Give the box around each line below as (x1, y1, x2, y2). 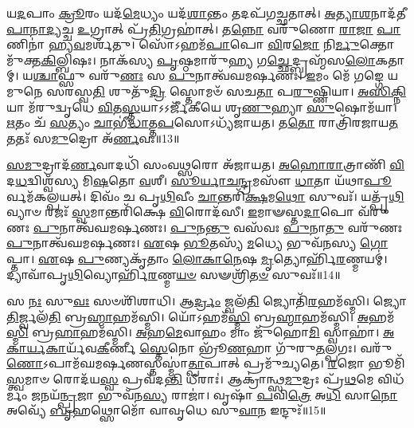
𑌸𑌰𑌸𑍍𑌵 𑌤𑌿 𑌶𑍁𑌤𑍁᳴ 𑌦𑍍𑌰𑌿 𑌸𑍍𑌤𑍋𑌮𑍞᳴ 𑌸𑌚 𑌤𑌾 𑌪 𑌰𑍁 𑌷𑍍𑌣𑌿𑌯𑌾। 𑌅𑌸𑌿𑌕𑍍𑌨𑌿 (46, 82, 406, 99)
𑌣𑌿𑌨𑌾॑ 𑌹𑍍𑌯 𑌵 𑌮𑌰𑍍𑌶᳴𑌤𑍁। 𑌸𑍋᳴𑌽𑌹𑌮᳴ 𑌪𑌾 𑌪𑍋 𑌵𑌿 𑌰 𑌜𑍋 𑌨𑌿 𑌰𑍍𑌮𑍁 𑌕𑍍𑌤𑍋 (6, 36, 395, 53)
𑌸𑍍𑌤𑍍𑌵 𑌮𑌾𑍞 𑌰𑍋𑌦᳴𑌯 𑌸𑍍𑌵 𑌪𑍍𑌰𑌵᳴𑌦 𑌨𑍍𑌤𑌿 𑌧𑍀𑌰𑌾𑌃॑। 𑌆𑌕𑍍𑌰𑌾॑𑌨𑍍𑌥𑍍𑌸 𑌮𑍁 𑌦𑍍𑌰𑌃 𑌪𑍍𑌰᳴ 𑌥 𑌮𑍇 (6, 371, 374, 387)
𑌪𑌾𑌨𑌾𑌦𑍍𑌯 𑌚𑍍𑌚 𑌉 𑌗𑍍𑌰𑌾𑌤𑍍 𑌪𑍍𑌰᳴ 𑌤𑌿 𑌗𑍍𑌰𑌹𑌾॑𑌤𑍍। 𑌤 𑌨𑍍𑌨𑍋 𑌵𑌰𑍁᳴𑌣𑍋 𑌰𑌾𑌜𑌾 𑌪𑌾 (6, 20, 401, 37)
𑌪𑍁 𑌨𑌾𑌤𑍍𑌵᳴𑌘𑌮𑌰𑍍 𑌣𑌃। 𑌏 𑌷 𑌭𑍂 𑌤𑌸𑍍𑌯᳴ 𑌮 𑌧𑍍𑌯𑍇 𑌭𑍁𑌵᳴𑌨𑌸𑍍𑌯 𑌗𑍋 (6, 234, 388, 251)
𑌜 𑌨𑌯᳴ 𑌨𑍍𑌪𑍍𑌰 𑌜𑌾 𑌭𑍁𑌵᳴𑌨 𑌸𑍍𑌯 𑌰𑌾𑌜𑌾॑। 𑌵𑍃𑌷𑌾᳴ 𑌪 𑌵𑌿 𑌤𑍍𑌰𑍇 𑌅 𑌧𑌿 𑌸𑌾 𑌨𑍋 (30, 386, 398, 402)
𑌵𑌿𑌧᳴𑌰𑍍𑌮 (377, 371, 404, 387)
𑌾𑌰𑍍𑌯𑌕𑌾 (6, 339, 66, 355)
